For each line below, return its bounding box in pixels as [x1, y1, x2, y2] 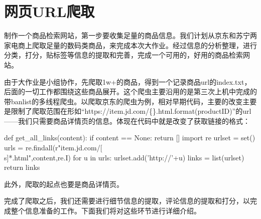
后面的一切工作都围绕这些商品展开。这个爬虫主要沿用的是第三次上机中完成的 [4, 86, 257, 97]
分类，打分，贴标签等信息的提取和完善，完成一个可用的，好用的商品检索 [4, 50, 243, 60]
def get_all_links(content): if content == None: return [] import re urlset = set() [4, 132, 255, 143]
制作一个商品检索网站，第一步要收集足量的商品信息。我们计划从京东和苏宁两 [4, 30, 257, 41]
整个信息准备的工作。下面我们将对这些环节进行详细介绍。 [11, 205, 201, 216]
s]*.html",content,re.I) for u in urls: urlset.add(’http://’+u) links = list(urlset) [4, 152, 244, 162]
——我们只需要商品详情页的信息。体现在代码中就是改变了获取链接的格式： [4, 115, 250, 126]
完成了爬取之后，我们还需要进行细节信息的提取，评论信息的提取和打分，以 [4, 195, 250, 206]
